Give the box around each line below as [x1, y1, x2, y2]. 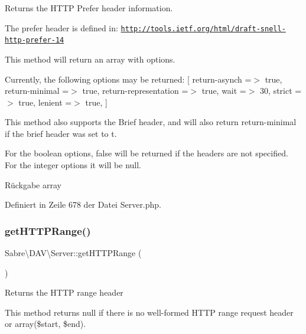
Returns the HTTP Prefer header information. [5, 2, 173, 14]
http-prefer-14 [5, 36, 64, 45]
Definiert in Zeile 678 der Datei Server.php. [5, 198, 162, 211]
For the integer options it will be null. [5, 159, 141, 171]
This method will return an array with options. [5, 53, 175, 65]
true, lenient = [18, 96, 72, 108]
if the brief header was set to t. [5, 127, 117, 139]
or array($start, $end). [5, 317, 86, 330]
